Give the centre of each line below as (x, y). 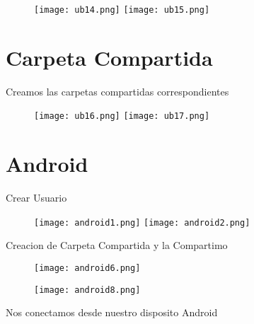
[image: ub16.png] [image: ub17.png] (122, 116)
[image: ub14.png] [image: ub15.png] (122, 10)
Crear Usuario (36, 198)
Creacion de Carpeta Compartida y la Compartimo (117, 245)
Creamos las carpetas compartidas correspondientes (117, 91)
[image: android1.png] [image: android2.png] (142, 222)
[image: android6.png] (87, 268)
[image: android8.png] (87, 290)
